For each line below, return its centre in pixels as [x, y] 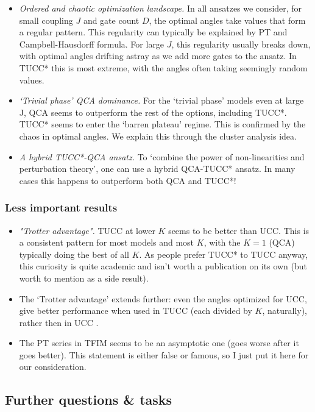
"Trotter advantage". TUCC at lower [87, 230]
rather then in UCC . [59, 322]
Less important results [61, 208]
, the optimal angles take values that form [227, 20]
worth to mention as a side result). [84, 278]
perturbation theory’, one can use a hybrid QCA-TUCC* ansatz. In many [157, 169]
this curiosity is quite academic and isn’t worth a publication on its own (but [163, 266]
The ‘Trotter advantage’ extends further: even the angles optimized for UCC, [163, 298]
